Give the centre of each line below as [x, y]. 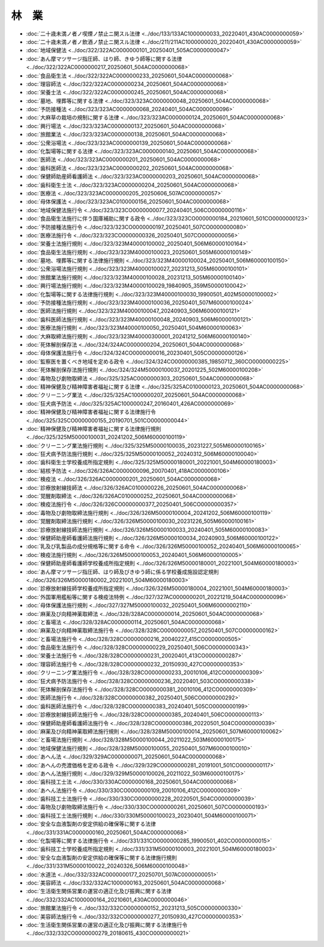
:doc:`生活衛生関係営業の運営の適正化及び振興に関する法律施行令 [107, 925]
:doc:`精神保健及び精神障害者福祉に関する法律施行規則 [94, 428]
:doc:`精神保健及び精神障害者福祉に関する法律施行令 [91, 412]
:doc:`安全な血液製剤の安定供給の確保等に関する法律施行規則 [101, 857]
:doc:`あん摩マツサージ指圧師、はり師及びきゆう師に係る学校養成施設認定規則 [122, 571]
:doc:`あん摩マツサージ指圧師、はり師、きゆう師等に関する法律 [104, 59]
